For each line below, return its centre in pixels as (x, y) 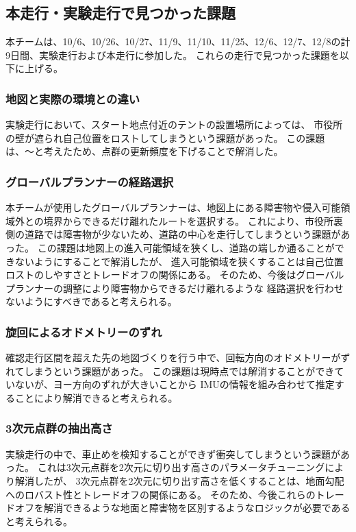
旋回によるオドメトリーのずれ (84, 331)
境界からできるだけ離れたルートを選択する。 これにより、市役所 (188, 220)
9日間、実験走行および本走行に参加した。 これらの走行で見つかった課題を (173, 55)
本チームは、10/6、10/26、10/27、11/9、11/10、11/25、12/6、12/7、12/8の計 (178, 41)
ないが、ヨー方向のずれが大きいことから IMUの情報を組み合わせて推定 (175, 384)
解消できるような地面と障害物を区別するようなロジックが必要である (197, 508)
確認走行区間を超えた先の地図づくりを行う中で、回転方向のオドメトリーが (173, 358)
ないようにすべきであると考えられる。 (91, 301)
